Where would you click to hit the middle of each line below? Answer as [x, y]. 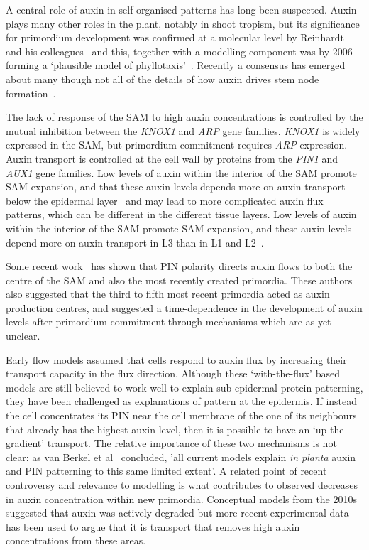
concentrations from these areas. [76, 540]
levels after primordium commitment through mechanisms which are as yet [169, 322]
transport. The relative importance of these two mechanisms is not [192, 443]
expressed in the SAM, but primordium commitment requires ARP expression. [177, 145]
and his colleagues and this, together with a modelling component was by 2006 [179, 51]
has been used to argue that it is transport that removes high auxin [153, 526]
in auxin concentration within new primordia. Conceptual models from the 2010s [182, 498]
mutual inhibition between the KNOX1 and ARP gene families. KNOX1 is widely [183, 130]
